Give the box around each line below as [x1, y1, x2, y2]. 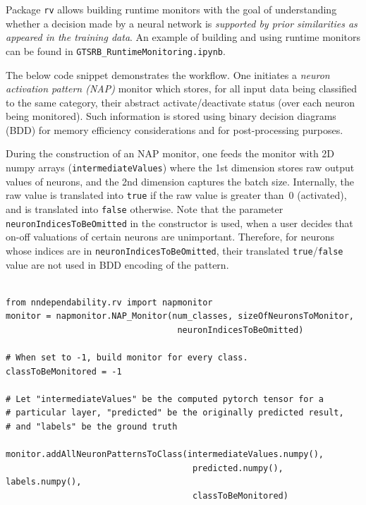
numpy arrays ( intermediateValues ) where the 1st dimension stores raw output [6, 160, 355, 175]
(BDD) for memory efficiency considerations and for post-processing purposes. [6, 122, 343, 137]
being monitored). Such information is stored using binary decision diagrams [6, 109, 336, 123]
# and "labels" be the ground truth [6, 422, 178, 432]
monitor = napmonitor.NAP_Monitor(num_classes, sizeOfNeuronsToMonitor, [6, 311, 354, 322]
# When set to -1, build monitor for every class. [6, 353, 248, 363]
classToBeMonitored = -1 [6, 366, 122, 377]
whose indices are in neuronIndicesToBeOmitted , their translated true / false [6, 243, 343, 257]
